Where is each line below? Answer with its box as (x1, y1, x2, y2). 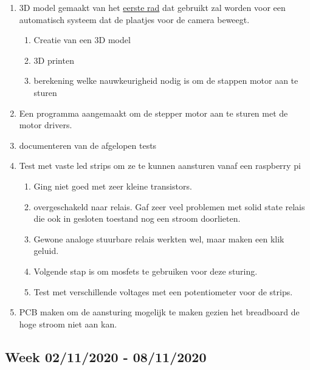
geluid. (33, 244, 59, 257)
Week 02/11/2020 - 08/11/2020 (5, 347, 207, 366)
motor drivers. (19, 118, 72, 131)
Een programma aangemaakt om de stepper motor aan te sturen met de (19, 106, 288, 119)
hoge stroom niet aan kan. (19, 317, 117, 330)
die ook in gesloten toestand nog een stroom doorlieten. (33, 212, 241, 225)
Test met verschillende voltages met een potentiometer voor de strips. (33, 285, 293, 298)
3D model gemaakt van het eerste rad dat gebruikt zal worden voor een (19, 1, 286, 13)
